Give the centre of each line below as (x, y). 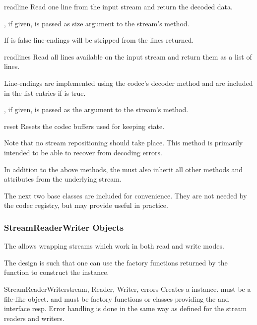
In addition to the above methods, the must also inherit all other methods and (124, 169)
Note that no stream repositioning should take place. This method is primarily (124, 143)
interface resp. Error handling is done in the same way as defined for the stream (126, 308)
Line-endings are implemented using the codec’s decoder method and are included (128, 83)
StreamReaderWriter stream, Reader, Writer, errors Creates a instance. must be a (128, 289)
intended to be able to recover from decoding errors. (83, 152)
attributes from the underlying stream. (63, 179)
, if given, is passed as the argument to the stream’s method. (96, 109)
